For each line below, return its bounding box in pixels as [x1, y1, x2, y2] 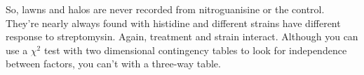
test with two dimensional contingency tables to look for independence [43, 42, 347, 57]
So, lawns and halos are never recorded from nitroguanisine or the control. [6, 2, 325, 16]
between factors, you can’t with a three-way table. [6, 56, 221, 71]
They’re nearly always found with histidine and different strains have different [6, 15, 341, 30]
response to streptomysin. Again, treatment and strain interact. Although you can [6, 29, 358, 44]
